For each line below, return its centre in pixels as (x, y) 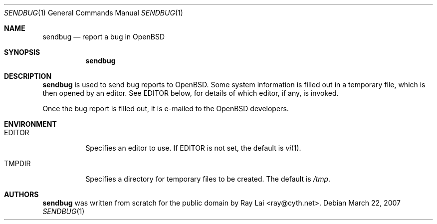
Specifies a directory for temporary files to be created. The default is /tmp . (208, 179)
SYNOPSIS (22, 52)
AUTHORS (21, 194)
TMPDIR (17, 163)
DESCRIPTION (28, 76)
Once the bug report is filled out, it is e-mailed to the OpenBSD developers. (166, 109)
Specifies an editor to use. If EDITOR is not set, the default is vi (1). (193, 148)
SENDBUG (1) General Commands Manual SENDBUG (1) (94, 13)
